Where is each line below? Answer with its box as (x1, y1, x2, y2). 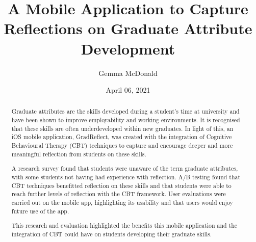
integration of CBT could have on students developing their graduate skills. (11, 229, 212, 238)
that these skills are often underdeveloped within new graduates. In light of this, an (11, 124, 234, 132)
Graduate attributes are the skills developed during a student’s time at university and (11, 107, 240, 116)
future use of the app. (11, 206, 69, 215)
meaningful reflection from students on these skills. (11, 149, 146, 158)
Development (81, 38, 175, 59)
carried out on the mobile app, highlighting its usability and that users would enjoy (11, 198, 233, 206)
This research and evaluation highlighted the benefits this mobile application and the (11, 221, 238, 230)
